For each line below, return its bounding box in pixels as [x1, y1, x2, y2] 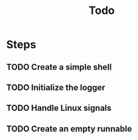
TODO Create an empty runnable [6, 124, 132, 134]
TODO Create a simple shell [6, 62, 112, 72]
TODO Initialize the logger [6, 82, 106, 93]
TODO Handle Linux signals [6, 103, 112, 113]
